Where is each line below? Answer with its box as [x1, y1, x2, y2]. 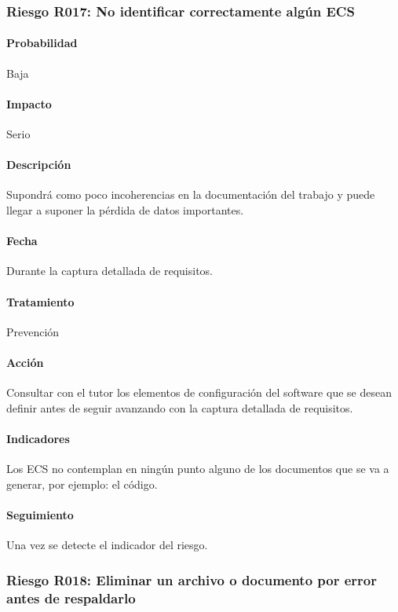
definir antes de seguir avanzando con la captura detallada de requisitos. [6, 399, 353, 416]
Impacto [6, 95, 52, 112]
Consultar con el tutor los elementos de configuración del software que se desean [6, 384, 392, 401]
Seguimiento [6, 506, 74, 522]
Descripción [6, 156, 71, 173]
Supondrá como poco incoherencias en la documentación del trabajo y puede [6, 186, 375, 203]
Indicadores [6, 430, 70, 446]
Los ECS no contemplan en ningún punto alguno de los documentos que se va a [6, 460, 389, 477]
